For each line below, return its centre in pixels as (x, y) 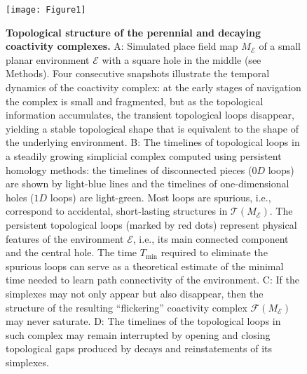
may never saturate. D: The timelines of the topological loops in (143, 321)
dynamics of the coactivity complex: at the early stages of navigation (153, 87)
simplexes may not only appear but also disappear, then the (135, 293)
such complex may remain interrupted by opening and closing (138, 334)
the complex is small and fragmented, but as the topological (135, 101)
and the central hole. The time (71, 252)
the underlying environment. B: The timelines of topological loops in (153, 142)
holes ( (20, 197)
